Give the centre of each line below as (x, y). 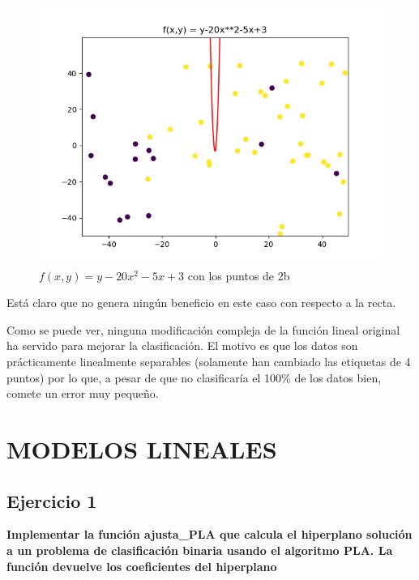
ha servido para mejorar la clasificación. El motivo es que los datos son (182, 345)
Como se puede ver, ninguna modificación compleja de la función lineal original (203, 329)
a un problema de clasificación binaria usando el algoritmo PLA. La (200, 550)
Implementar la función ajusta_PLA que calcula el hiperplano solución (209, 534)
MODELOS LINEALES (142, 448)
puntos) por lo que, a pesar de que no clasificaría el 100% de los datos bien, (194, 377)
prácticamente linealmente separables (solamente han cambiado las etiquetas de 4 (209, 361)
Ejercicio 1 (52, 500)
